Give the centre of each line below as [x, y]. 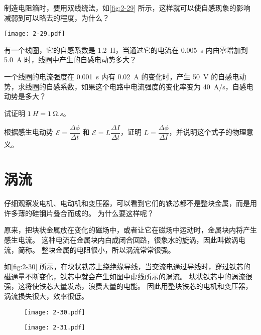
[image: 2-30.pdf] [55, 312]
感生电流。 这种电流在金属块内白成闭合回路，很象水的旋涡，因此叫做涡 [121, 239]
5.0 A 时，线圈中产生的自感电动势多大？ [71, 60]
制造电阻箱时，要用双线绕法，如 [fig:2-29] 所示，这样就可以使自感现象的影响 [127, 8]
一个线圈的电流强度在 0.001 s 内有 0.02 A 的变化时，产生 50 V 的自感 [118, 77]
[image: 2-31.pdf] [55, 328]
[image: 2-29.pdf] [35, 34]
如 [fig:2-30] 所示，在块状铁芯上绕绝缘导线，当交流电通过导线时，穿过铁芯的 [127, 266]
